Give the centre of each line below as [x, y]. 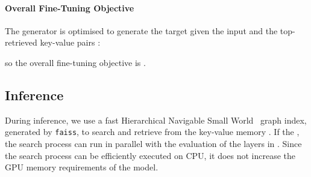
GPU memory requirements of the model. [82, 167]
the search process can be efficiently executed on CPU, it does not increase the [150, 155]
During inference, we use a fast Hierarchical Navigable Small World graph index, [156, 120]
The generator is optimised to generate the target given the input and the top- [150, 30]
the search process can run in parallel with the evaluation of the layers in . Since [153, 144]
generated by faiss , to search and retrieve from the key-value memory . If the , [152, 132]
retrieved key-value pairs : [53, 42]
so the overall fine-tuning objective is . [75, 62]
